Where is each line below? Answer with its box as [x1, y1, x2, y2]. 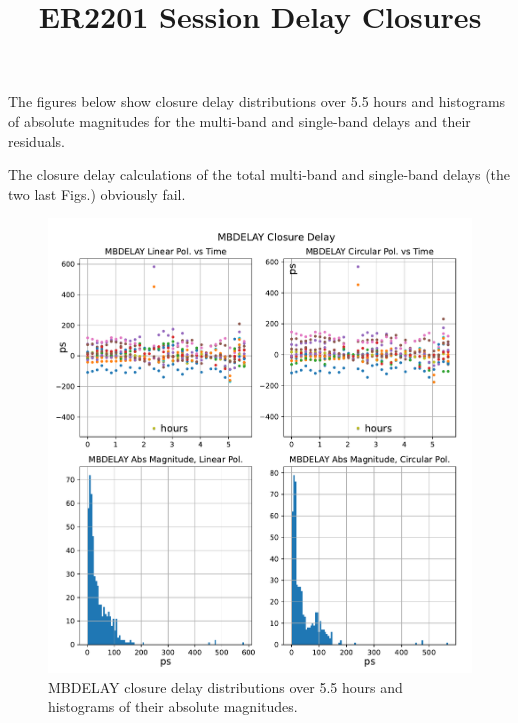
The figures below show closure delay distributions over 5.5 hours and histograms [8, 91, 506, 112]
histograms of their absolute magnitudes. [48, 696, 298, 717]
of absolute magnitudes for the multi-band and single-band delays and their [8, 110, 471, 131]
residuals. [8, 130, 65, 151]
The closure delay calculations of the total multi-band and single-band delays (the [8, 164, 511, 185]
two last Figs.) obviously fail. [8, 183, 186, 204]
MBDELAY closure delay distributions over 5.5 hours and [48, 676, 403, 697]
